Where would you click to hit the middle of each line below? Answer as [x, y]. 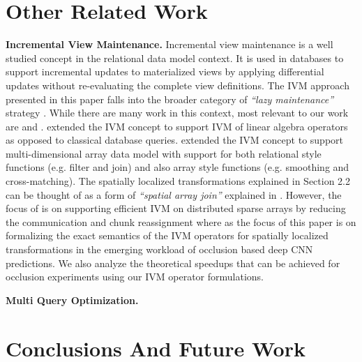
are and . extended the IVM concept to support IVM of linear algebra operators [177, 126]
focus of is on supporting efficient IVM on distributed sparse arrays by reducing [176, 208]
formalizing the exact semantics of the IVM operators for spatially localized [167, 235]
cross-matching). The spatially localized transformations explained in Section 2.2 [178, 181]
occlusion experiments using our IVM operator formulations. [135, 277]
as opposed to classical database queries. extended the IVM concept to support [174, 140]
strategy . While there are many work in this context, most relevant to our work [177, 113]
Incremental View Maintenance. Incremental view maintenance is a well [169, 44]
